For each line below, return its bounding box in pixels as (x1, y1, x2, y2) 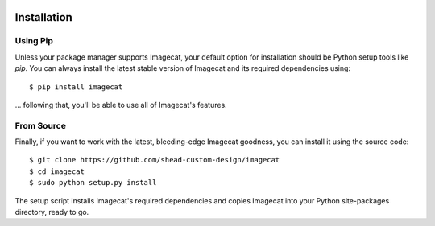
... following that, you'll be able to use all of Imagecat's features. (14, 100, 227, 109)
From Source (14, 120, 66, 131)
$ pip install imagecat (29, 82, 123, 92)
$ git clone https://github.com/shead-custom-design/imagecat (29, 155, 280, 165)
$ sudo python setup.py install (29, 178, 157, 187)
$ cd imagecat (29, 166, 85, 176)
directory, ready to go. (14, 208, 89, 217)
